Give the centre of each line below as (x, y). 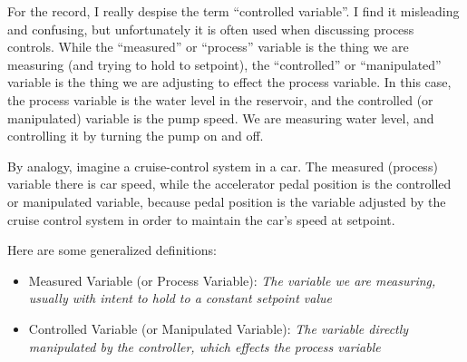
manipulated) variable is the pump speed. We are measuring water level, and (221, 117)
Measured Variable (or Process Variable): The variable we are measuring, (232, 280)
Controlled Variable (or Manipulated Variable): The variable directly (219, 328)
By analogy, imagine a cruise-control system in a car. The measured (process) (223, 166)
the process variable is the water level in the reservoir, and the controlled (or (220, 99)
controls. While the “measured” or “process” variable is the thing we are (208, 47)
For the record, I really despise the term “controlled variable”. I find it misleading (233, 11)
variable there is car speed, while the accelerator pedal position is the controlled (229, 184)
